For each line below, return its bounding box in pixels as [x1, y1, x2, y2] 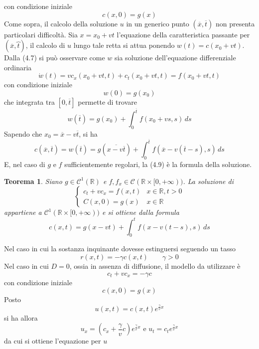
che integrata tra [4, 96, 55, 107]
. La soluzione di [183, 175, 234, 186]
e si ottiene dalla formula [102, 207, 179, 217]
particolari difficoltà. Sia [4, 29, 78, 39]
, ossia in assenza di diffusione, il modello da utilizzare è [69, 260, 241, 271]
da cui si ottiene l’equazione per [4, 336, 101, 346]
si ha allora [4, 312, 38, 323]
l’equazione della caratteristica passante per [117, 29, 250, 39]
